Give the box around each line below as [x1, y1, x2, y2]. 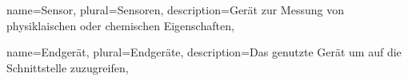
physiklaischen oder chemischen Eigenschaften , [6, 17, 234, 33]
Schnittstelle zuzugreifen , [6, 59, 129, 75]
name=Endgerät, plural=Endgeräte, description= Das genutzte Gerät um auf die [6, 44, 402, 60]
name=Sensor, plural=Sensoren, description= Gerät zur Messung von [6, 2, 344, 17]
